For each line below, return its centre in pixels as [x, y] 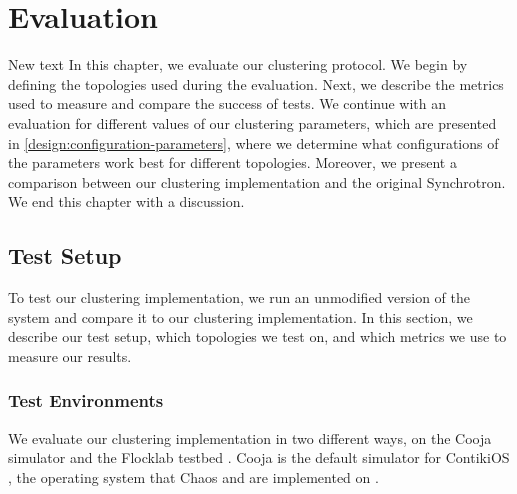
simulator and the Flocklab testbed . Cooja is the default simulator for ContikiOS [259, 457]
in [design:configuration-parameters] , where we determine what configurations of [253, 142]
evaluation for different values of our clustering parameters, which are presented [252, 122]
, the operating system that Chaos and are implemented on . [193, 476]
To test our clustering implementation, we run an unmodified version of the [239, 297]
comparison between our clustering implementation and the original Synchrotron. [257, 181]
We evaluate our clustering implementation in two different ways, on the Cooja [250, 437]
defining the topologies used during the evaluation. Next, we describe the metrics [256, 83]
